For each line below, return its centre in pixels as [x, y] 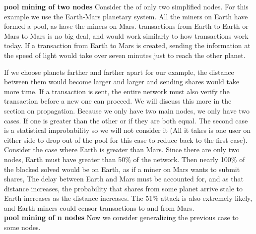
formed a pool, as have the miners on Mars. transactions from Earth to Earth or [126, 26]
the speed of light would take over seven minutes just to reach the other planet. [125, 55]
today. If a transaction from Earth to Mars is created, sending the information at [127, 45]
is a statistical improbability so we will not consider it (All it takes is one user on [127, 130]
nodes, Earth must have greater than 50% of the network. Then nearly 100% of [125, 159]
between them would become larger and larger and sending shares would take [122, 82]
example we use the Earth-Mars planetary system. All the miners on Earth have [126, 16]
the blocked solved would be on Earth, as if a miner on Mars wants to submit [122, 169]
